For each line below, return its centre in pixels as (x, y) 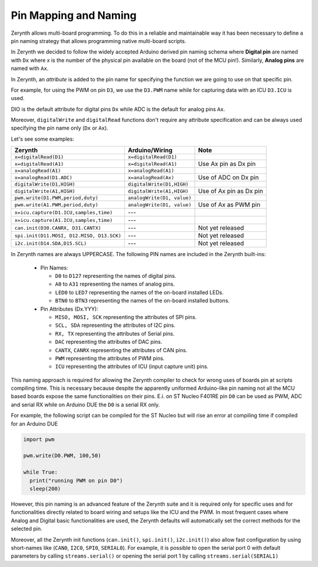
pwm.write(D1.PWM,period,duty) (56, 198)
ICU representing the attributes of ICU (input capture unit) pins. (132, 367)
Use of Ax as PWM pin (229, 205)
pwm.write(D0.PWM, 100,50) (62, 456)
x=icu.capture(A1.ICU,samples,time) (64, 220)
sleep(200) (45, 488)
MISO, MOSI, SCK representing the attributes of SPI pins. (126, 317)
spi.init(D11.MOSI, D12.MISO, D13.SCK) (68, 236)
